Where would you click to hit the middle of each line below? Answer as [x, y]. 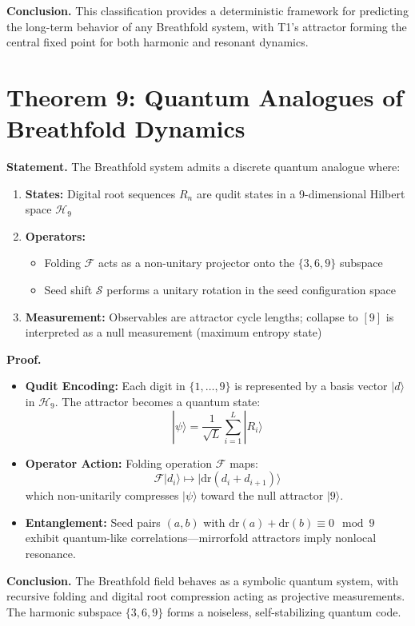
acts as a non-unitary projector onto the [196, 263]
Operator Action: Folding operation [119, 463]
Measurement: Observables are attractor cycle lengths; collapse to [192, 316]
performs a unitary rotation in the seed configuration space [251, 290]
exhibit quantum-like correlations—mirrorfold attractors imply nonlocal [201, 538]
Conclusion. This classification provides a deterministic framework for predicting [207, 10]
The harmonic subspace [64, 611]
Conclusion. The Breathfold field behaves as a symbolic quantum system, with [203, 580]
